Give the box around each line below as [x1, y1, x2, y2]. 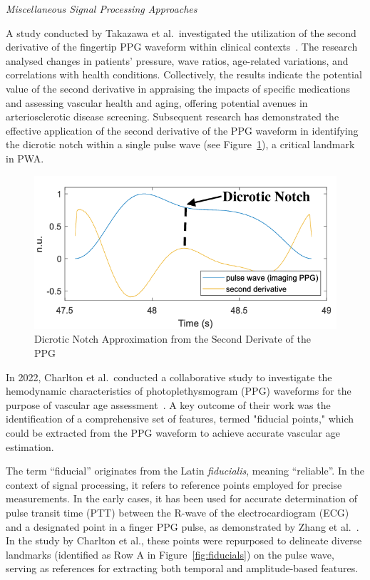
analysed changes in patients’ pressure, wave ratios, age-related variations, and [6, 53, 349, 68]
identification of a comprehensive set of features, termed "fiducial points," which [6, 411, 354, 426]
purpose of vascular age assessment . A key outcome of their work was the [6, 397, 331, 412]
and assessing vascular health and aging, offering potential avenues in [6, 95, 308, 110]
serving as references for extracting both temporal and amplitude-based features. [6, 561, 359, 576]
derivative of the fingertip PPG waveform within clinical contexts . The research [6, 39, 358, 54]
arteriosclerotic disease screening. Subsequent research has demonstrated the [6, 109, 339, 124]
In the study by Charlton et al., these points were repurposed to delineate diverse [6, 533, 362, 548]
